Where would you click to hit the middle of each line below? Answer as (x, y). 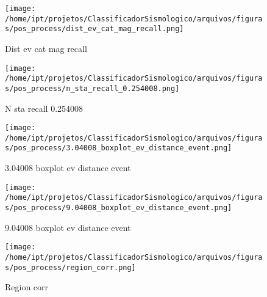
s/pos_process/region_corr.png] (70, 267)
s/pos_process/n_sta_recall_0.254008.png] (92, 88)
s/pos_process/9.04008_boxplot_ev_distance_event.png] (119, 208)
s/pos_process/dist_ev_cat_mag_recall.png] (94, 29)
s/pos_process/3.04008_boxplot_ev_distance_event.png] (119, 148)
